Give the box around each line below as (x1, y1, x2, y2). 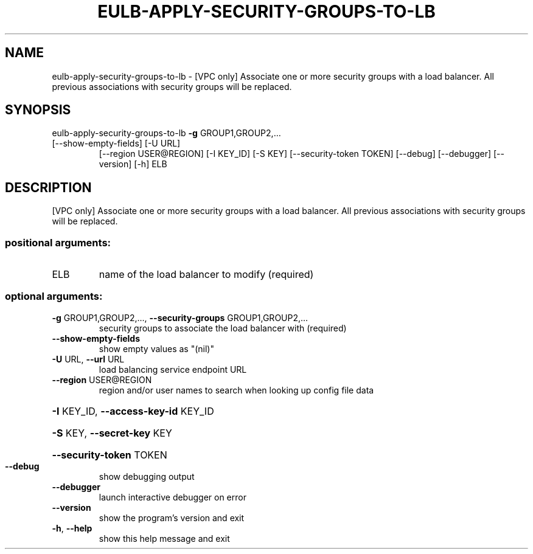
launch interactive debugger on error (99, 491, 246, 502)
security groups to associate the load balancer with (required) (99, 322, 347, 333)
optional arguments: (5, 290, 103, 303)
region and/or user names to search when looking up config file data (99, 384, 374, 395)
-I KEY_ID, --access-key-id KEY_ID (52, 404, 214, 417)
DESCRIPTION (5, 179, 92, 195)
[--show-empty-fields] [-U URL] (52, 138, 181, 149)
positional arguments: (5, 236, 111, 249)
